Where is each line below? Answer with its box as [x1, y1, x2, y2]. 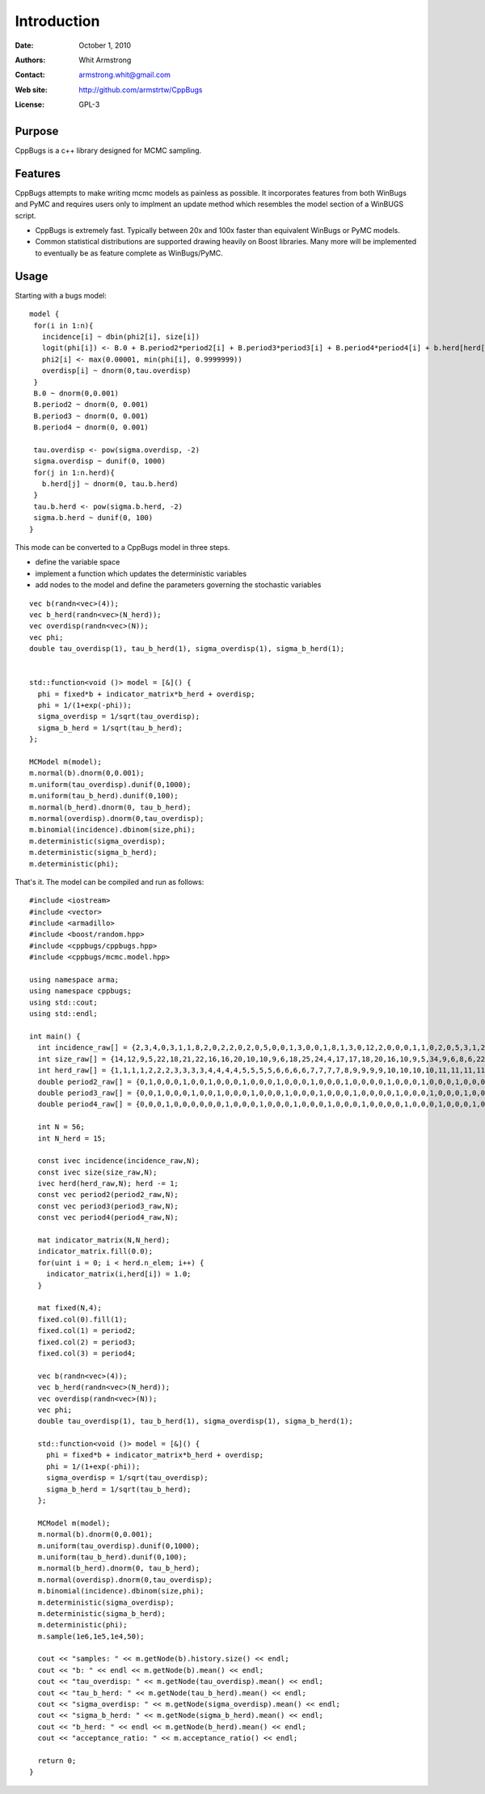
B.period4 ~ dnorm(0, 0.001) [33, 423, 150, 432]
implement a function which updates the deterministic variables [35, 569, 247, 578]
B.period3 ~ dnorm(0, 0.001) [33, 411, 150, 421]
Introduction [15, 12, 100, 30]
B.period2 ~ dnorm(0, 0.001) [33, 400, 150, 409]
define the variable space [35, 557, 120, 567]
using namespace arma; [29, 975, 120, 984]
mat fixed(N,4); [37, 1303, 103, 1313]
